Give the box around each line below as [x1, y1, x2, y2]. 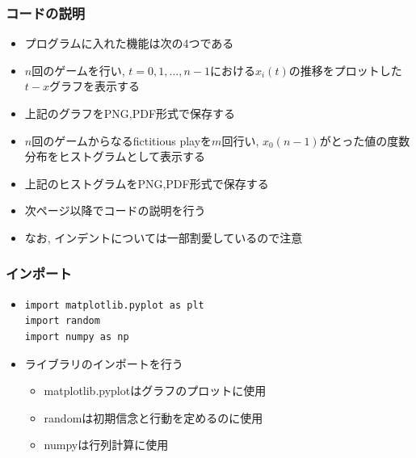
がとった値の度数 [319, 132, 410, 149]
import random [24, 315, 100, 327]
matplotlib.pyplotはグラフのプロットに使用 [44, 382, 267, 399]
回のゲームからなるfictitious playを [32, 132, 212, 149]
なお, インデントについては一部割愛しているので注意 [24, 229, 303, 246]
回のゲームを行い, [32, 61, 125, 78]
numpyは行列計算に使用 [44, 436, 169, 453]
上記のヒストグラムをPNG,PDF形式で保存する [24, 174, 269, 191]
